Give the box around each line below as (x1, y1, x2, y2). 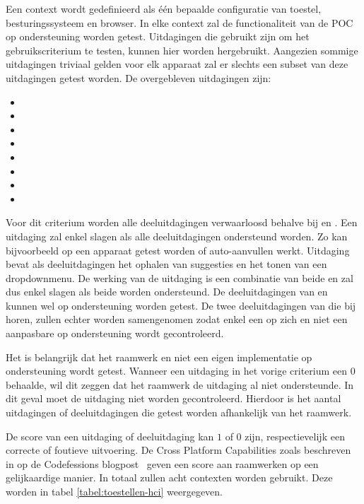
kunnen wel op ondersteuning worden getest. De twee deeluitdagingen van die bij (6, 298, 356, 312)
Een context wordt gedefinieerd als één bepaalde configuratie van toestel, (6, 1, 322, 16)
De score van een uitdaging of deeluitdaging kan (6, 428, 214, 443)
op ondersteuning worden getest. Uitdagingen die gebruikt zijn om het (6, 29, 310, 44)
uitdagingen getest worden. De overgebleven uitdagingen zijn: (6, 70, 271, 85)
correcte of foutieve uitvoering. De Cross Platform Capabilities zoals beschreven (6, 443, 351, 457)
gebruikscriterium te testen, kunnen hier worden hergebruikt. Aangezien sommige (6, 42, 358, 57)
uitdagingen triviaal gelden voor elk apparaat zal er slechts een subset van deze (6, 57, 348, 71)
